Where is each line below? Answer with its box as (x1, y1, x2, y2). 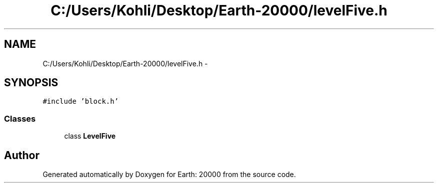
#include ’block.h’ (42, 97, 119, 106)
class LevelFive (64, 132, 116, 141)
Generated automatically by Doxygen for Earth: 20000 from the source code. (42, 170, 296, 179)
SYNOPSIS (4, 76, 58, 89)
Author (4, 149, 39, 162)
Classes (4, 113, 36, 124)
